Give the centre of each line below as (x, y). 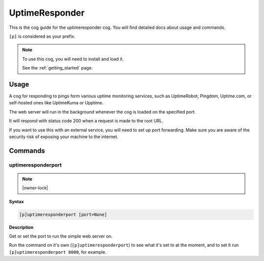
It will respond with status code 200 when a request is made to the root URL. (86, 121)
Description (21, 227)
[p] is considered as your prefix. (42, 36)
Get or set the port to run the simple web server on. (61, 236)
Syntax (16, 201)
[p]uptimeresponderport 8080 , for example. (58, 252)
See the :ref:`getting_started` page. (57, 68)
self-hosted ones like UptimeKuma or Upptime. (56, 103)
